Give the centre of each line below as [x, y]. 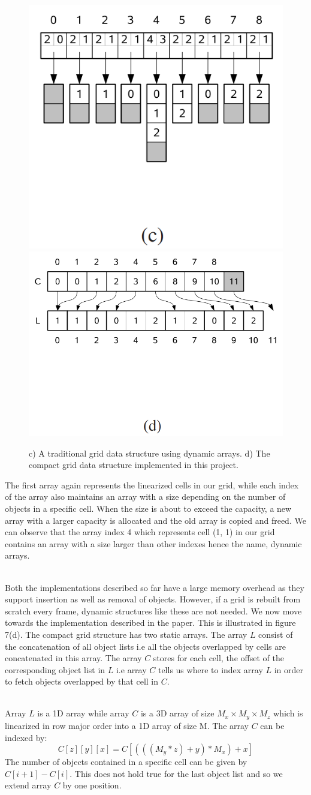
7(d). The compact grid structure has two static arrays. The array [126, 634]
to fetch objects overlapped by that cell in [82, 681]
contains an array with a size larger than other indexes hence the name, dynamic [153, 543]
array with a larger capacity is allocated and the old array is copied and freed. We [155, 520]
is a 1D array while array [83, 713]
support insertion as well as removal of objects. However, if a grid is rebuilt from [153, 599]
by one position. [92, 785]
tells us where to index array [210, 669]
